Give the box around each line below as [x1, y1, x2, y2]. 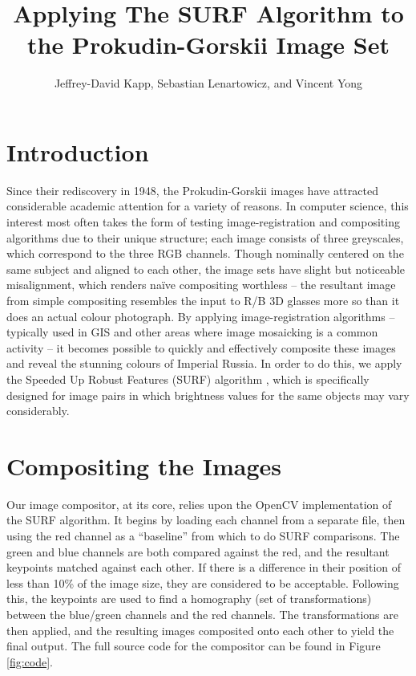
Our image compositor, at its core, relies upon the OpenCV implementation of [6, 495, 392, 512]
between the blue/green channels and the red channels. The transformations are [6, 606, 398, 623]
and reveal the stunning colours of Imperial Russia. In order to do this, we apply [6, 355, 402, 372]
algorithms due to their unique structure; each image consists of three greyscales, [6, 229, 404, 246]
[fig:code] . [6, 653, 53, 670]
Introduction [6, 135, 149, 168]
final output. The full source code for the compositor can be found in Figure [6, 637, 381, 654]
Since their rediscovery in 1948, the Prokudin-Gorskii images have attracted [6, 181, 378, 198]
